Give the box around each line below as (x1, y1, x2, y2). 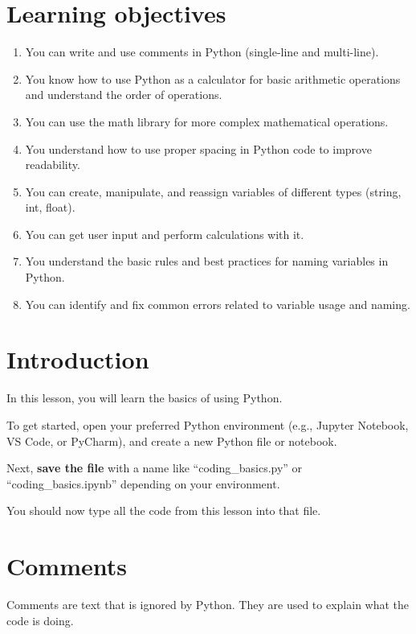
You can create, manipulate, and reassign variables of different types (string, (25, 183, 402, 200)
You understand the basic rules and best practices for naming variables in (25, 253, 389, 270)
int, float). (25, 199, 75, 216)
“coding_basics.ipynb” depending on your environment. (6, 475, 280, 492)
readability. (25, 156, 80, 173)
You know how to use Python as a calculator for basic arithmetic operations (25, 70, 401, 87)
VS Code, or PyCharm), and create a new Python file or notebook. (6, 432, 337, 449)
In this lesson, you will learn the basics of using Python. (6, 389, 283, 406)
